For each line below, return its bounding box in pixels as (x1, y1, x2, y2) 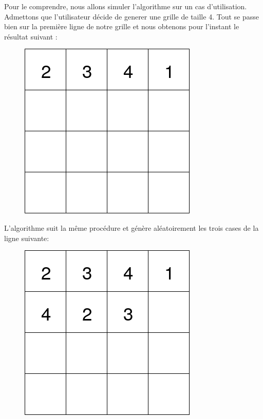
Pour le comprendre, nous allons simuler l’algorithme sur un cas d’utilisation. (4, 1, 247, 11)
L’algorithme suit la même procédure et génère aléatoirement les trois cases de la (4, 222, 259, 233)
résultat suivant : (4, 31, 58, 42)
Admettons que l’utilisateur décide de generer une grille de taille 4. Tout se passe (4, 11, 259, 22)
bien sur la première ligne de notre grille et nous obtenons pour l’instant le (4, 21, 239, 32)
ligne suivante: (4, 232, 49, 243)
